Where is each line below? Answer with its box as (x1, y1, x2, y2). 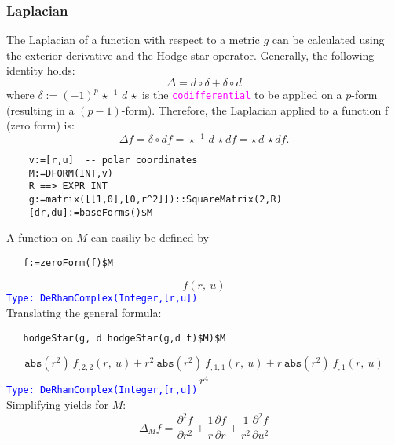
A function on (6, 229, 73, 246)
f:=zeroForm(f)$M (23, 257, 114, 268)
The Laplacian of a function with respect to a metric (6, 31, 260, 48)
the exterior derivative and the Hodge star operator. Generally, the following (6, 46, 375, 63)
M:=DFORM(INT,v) (28, 167, 114, 179)
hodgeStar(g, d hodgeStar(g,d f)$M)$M (23, 332, 226, 344)
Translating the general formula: (6, 305, 162, 321)
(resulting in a (6, 101, 75, 118)
